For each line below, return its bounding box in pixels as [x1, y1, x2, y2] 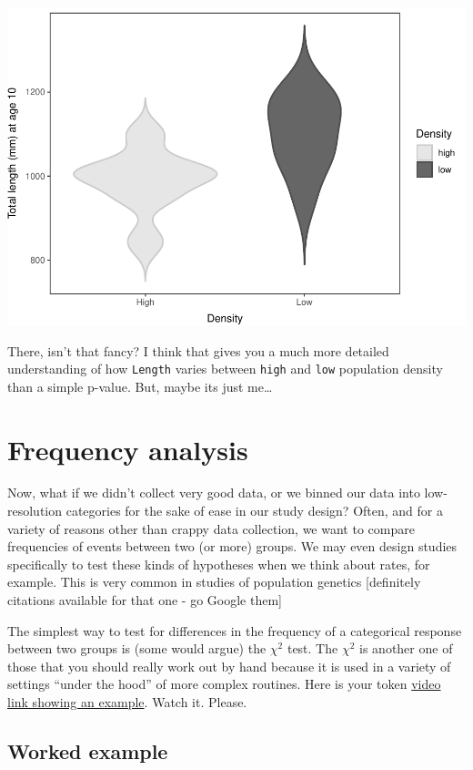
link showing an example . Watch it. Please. [7, 693, 247, 712]
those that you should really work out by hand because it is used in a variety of [7, 656, 451, 675]
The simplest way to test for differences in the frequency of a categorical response [7, 621, 462, 640]
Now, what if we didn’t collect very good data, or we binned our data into [7, 483, 420, 502]
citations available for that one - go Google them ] [7, 590, 282, 610]
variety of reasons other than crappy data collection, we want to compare [7, 518, 415, 538]
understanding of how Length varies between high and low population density [7, 359, 443, 378]
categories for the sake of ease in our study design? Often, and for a [65, 501, 443, 520]
